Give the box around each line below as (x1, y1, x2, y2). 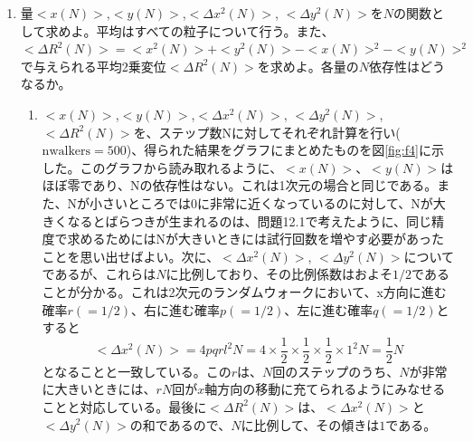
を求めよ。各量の (257, 56, 359, 75)
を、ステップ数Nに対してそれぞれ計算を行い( (133, 122, 401, 141)
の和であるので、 (129, 415, 232, 434)
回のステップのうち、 (272, 361, 400, 380)
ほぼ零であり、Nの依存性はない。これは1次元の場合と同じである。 (42, 176, 438, 195)
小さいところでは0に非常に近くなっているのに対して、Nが (90, 193, 433, 212)
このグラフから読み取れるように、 (80, 158, 283, 177)
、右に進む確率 (131, 300, 221, 319)
